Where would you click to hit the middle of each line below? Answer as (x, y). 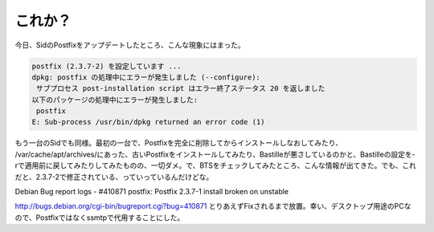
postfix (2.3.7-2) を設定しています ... (106, 66)
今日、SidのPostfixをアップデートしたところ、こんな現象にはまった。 (130, 45)
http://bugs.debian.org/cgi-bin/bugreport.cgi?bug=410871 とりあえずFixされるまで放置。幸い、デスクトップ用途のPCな (213, 206)
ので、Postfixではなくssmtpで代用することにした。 (100, 218)
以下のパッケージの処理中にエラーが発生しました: (115, 100)
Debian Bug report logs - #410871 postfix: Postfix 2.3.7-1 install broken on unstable (152, 192)
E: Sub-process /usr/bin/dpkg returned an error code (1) (148, 122)
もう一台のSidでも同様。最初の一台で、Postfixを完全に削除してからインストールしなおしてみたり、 (179, 143)
